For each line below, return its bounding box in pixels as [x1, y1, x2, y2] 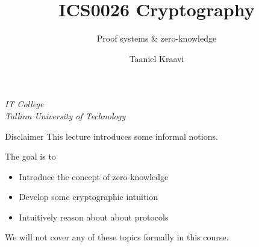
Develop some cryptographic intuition [19, 190, 158, 203]
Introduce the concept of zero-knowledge [19, 170, 169, 183]
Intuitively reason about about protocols [19, 210, 169, 223]
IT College [5, 98, 44, 110]
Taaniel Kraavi [129, 52, 184, 64]
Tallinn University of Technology [5, 109, 126, 122]
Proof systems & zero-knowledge [96, 32, 217, 45]
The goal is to [5, 150, 56, 163]
